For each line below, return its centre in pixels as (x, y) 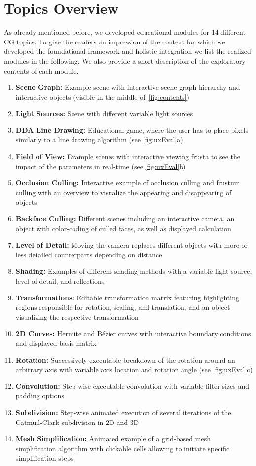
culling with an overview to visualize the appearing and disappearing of (124, 192)
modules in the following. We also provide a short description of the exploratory (125, 61)
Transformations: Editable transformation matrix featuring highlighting (127, 297)
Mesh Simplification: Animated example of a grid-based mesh (113, 439)
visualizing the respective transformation (77, 317)
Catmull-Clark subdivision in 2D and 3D (77, 422)
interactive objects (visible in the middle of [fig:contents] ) (103, 97)
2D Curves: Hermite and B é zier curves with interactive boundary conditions (133, 333)
